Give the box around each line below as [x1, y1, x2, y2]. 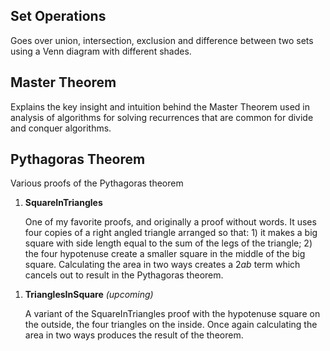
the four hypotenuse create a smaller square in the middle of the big [24, 248, 306, 260]
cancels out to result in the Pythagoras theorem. [24, 269, 224, 281]
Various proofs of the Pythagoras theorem [10, 177, 184, 189]
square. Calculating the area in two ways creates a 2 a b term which [24, 259, 301, 271]
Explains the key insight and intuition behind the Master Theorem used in [10, 100, 310, 113]
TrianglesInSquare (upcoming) [24, 289, 154, 301]
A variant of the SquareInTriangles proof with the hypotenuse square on [24, 308, 321, 320]
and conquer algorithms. [10, 122, 112, 134]
